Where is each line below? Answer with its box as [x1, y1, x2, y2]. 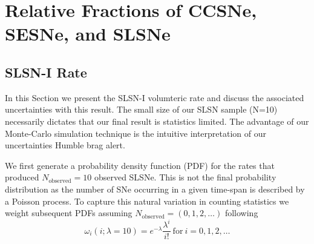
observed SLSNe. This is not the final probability [94, 171, 276, 183]
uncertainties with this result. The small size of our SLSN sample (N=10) [5, 103, 278, 116]
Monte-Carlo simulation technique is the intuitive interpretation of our [5, 127, 267, 139]
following [224, 206, 258, 219]
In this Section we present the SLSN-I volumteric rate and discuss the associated [5, 91, 304, 104]
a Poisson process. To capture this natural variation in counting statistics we [5, 194, 289, 207]
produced [5, 171, 39, 183]
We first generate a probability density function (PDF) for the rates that [5, 159, 275, 171]
